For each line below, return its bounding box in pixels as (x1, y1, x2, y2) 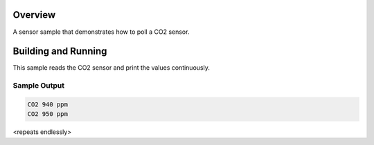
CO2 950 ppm (27, 110, 69, 118)
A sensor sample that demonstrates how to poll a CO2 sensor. (12, 28, 190, 36)
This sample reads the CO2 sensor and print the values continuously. (12, 64, 211, 72)
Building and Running (12, 46, 107, 57)
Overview (12, 9, 56, 21)
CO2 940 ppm (27, 100, 69, 108)
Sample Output (12, 81, 65, 90)
